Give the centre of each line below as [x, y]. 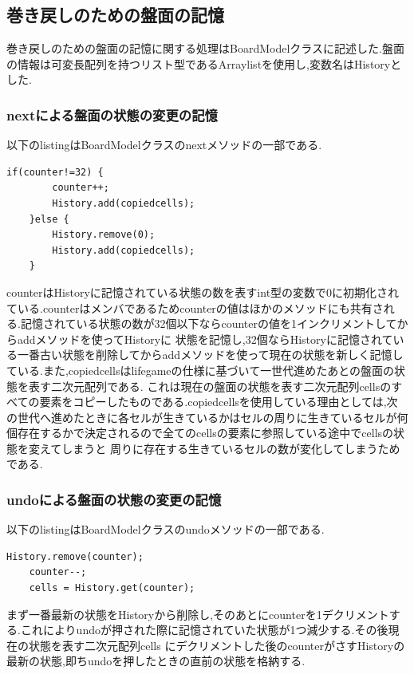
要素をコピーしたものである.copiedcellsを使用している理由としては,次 [219, 402]
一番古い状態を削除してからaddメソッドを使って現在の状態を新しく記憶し [210, 355]
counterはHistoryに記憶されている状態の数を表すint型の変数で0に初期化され [203, 292]
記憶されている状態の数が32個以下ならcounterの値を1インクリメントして [209, 323]
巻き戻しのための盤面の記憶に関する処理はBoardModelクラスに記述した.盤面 [205, 48]
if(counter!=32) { [55, 172]
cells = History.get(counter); [112, 588]
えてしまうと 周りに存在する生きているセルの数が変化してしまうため [220, 448]
